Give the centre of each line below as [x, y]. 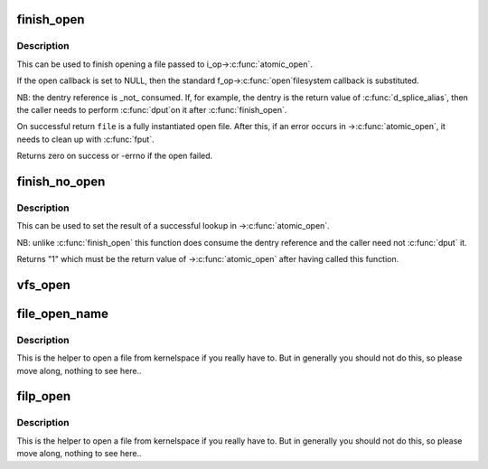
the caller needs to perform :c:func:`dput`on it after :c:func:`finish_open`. [152, 109]
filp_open [44, 396]
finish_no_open [61, 181]
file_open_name [62, 313]
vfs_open [44, 285]
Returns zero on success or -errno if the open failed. [115, 156]
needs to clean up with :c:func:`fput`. [85, 139]
